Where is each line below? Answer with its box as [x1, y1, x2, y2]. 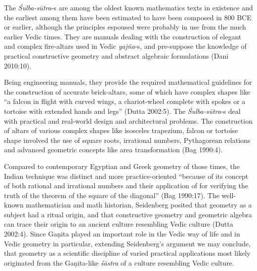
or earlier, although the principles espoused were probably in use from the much [4, 22, 246, 32]
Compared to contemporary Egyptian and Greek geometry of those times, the [4, 161, 240, 171]
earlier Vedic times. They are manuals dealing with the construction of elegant [4, 31, 242, 41]
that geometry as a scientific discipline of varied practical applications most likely [4, 248, 251, 258]
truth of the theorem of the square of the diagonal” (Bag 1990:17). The [4, 190, 219, 200]
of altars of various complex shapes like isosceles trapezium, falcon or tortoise [4, 125, 238, 135]
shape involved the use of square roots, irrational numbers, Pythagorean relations [4, 135, 251, 145]
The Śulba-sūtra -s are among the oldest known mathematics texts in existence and [4, 2, 253, 12]
